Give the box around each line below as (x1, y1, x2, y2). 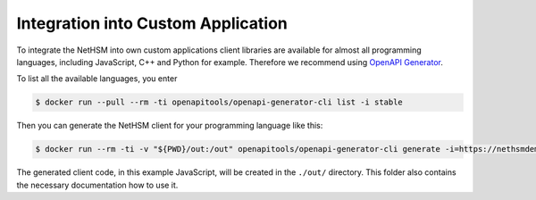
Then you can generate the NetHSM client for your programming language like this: (16, 121, 323, 131)
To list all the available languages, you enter (16, 73, 178, 84)
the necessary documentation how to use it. (16, 179, 179, 190)
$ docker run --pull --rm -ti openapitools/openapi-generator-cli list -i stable (35, 97, 404, 107)
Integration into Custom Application (16, 13, 288, 33)
